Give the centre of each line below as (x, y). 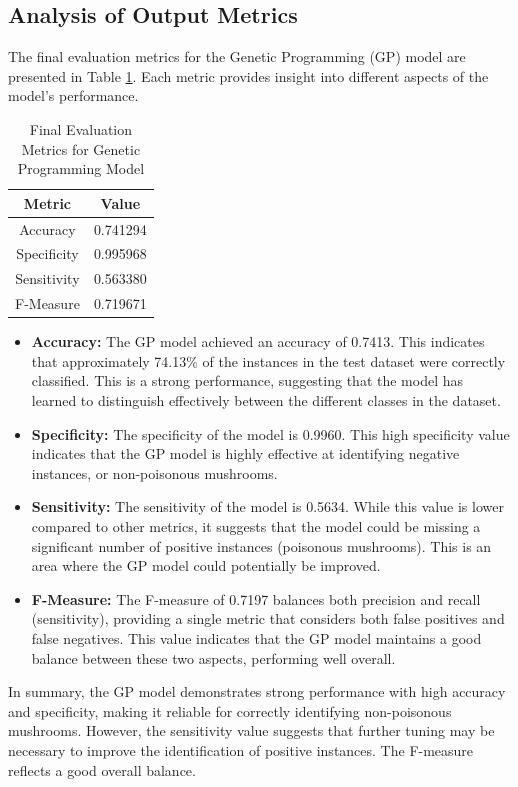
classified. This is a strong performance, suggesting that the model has (247, 380)
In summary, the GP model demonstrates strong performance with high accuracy (257, 691)
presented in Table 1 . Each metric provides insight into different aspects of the (248, 75)
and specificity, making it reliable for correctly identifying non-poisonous (230, 710)
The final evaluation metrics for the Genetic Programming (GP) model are (237, 56)
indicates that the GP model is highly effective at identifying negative (245, 453)
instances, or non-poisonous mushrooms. (154, 472)
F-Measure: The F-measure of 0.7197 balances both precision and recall (256, 598)
